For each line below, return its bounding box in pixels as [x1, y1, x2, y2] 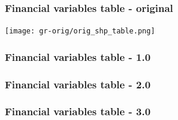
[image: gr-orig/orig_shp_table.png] [5, 27, 155, 36]
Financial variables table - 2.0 [5, 76, 151, 91]
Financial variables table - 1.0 [5, 49, 151, 64]
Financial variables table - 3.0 [5, 104, 151, 119]
